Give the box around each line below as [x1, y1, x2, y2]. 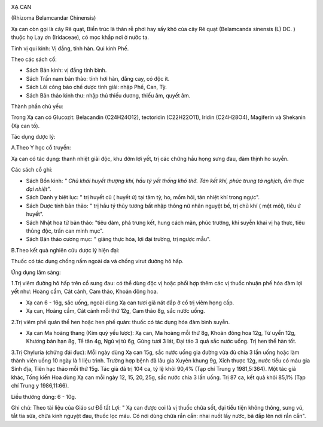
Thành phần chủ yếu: [11, 102, 64, 110]
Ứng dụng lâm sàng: [11, 269, 61, 276]
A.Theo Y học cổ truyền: [11, 144, 71, 151]
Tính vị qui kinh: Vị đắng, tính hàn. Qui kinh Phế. [11, 45, 129, 52]
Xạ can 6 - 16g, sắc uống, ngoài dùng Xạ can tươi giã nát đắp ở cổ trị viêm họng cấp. [26, 299, 234, 306]
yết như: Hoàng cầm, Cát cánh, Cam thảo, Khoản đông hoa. [11, 288, 159, 295]
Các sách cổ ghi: [11, 166, 53, 173]
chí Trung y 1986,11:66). [11, 382, 69, 389]
